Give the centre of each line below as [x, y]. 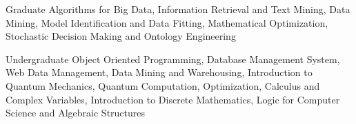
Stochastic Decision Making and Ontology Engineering [121, 36]
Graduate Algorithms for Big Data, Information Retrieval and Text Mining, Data [178, 9]
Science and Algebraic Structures [76, 113]
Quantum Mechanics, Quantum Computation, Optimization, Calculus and [163, 85]
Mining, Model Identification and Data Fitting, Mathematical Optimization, [167, 22]
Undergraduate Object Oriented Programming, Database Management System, [173, 59]
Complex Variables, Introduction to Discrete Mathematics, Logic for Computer [173, 99]
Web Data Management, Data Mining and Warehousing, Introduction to [159, 72]
